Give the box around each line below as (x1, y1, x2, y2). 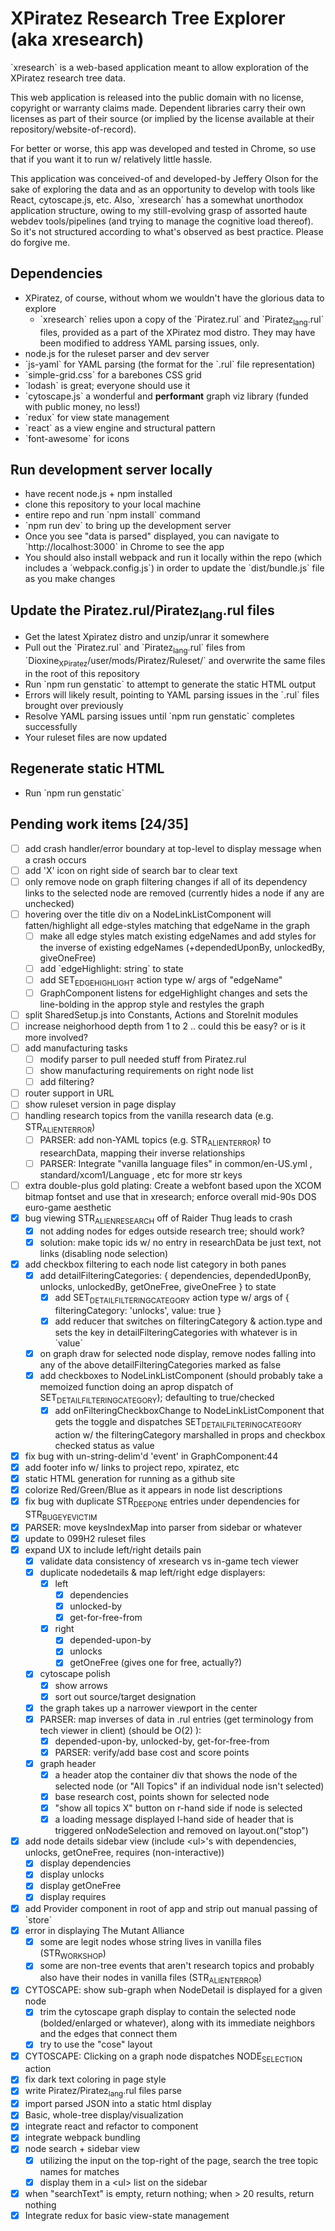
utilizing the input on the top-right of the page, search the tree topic (39, 2154, 319, 2166)
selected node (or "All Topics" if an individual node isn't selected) (54, 1780, 325, 1792)
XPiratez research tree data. (10, 72, 126, 84)
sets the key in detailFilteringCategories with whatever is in (54, 1327, 298, 1338)
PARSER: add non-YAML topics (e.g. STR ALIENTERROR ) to (39, 1134, 272, 1148)
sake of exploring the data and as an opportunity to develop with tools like (10, 183, 316, 195)
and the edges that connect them (39, 2028, 178, 2040)
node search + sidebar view (24, 2143, 141, 2155)
